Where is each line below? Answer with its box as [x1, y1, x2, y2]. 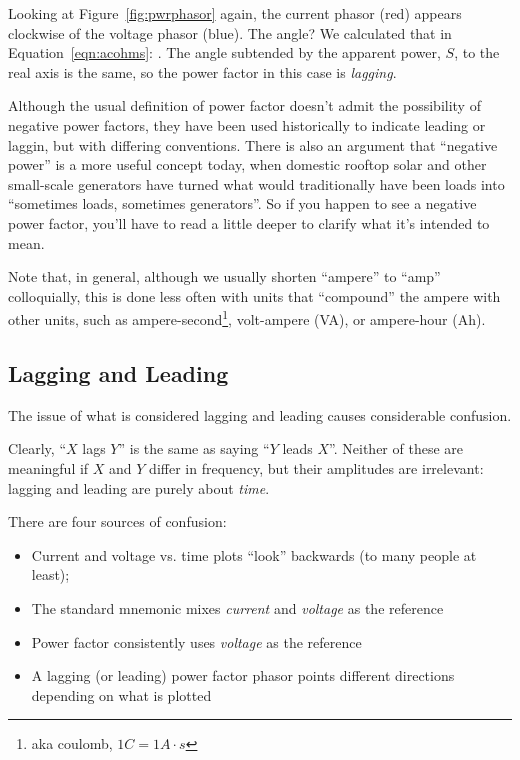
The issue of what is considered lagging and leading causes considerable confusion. [8, 404, 512, 425]
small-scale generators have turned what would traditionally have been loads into [8, 173, 505, 194]
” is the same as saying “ [118, 438, 270, 459]
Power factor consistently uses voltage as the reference [31, 631, 362, 652]
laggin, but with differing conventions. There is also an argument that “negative [8, 134, 498, 155]
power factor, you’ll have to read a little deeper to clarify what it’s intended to [8, 212, 490, 233]
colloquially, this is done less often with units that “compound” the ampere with [8, 285, 501, 306]
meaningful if [8, 457, 89, 478]
